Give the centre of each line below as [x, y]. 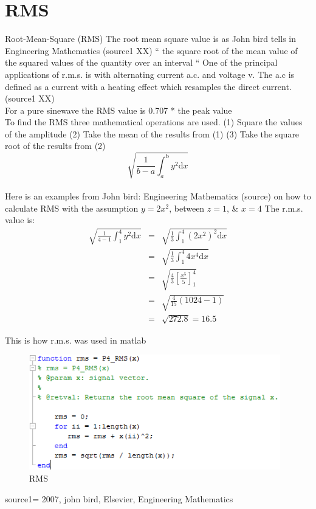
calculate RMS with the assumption [72, 208]
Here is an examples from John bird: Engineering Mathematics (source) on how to [158, 196]
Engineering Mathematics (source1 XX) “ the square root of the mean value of [151, 50]
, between [187, 208]
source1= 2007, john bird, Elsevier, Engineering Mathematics [119, 498]
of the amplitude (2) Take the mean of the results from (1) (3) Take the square [152, 133]
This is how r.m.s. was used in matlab [76, 340]
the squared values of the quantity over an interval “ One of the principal [141, 62]
